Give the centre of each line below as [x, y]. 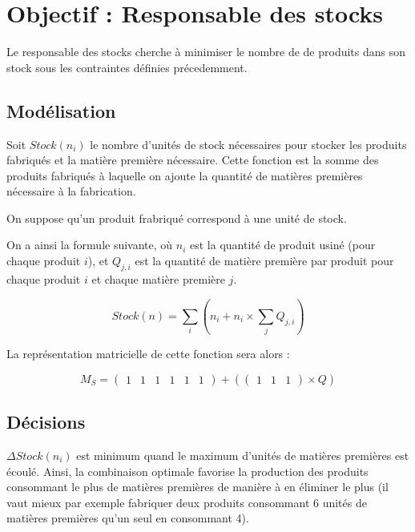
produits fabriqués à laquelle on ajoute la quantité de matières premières [185, 175]
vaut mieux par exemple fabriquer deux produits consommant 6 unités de [187, 502]
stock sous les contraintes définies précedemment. [127, 67]
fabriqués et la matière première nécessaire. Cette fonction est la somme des [193, 160]
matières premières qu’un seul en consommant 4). [128, 518]
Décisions [46, 422]
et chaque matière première [158, 278]
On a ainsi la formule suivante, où [90, 245]
